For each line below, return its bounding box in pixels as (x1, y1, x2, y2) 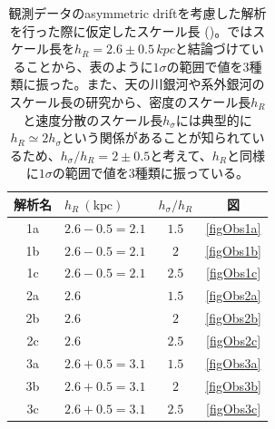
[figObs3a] (205, 353, 261, 372)
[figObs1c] (206, 263, 261, 282)
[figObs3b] (205, 375, 261, 395)
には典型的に (175, 110, 252, 129)
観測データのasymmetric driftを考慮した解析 (8, 4, 267, 22)
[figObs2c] (206, 331, 261, 349)
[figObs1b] (205, 240, 261, 259)
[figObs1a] (205, 218, 261, 237)
